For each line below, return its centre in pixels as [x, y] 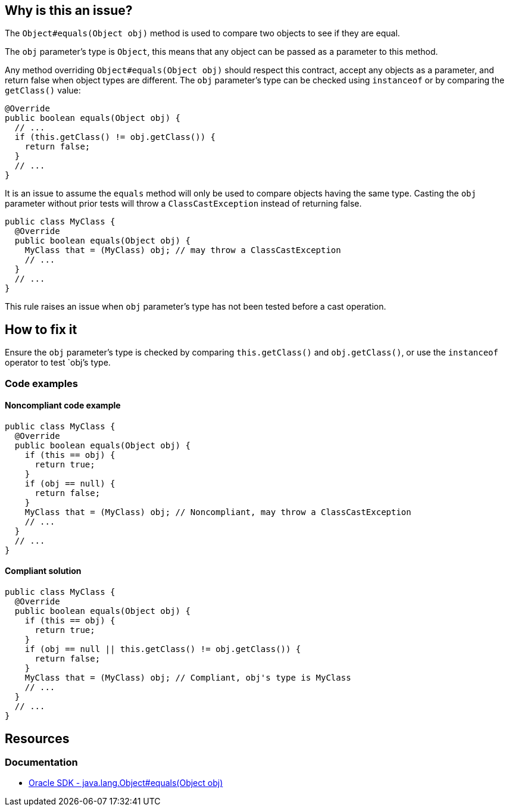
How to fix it [41, 329]
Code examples [42, 383]
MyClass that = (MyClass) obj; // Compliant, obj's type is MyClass [188, 678]
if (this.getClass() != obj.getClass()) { [115, 137]
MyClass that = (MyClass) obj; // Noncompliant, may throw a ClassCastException [218, 512]
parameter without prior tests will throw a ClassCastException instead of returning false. [183, 204]
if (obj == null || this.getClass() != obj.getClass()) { [163, 649]
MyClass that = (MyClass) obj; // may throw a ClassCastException [183, 250]
